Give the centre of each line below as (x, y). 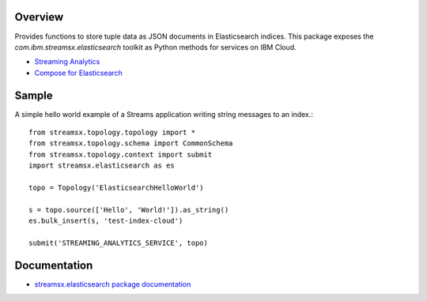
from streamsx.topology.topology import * (112, 132)
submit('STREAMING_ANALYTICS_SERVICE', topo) (119, 243)
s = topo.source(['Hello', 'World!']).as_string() (129, 210)
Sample (34, 95)
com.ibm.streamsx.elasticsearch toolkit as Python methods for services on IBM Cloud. (155, 47)
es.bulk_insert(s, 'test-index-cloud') (106, 221)
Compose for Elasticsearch (78, 73)
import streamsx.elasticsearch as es (102, 166)
